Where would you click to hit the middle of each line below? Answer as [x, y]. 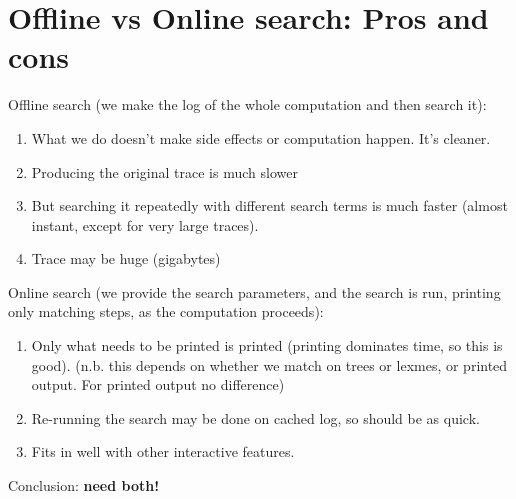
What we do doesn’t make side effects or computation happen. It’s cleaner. [261, 137]
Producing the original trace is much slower [164, 171]
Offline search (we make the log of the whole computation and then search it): [247, 104]
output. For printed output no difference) [158, 384]
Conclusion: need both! [84, 485]
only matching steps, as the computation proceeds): [166, 311]
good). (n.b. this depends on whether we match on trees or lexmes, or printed [269, 364]
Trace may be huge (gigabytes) [126, 258]
